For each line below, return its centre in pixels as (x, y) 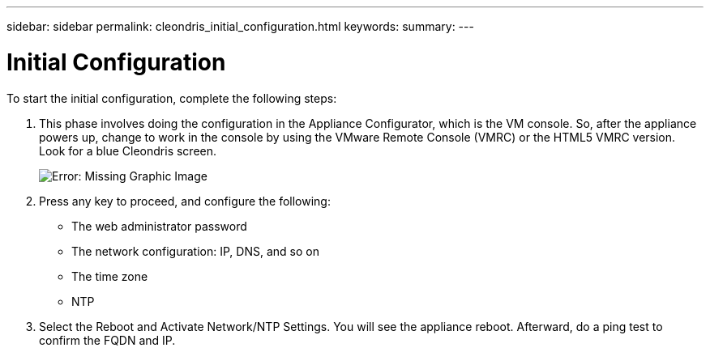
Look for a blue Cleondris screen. (128, 151)
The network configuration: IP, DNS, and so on (195, 251)
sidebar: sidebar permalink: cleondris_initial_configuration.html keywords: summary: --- (240, 26)
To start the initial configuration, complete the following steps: (172, 98)
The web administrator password (159, 226)
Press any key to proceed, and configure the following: (185, 201)
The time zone (110, 276)
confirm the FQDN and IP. (107, 340)
